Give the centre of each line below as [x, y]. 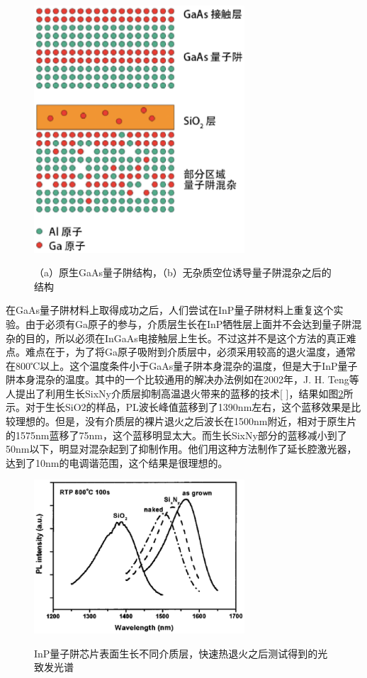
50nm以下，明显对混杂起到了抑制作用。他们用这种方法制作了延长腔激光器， [181, 449]
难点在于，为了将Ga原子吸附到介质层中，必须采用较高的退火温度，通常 [190, 352]
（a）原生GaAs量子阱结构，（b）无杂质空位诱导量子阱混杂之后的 [183, 272]
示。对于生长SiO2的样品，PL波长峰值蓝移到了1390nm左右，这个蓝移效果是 [179, 407]
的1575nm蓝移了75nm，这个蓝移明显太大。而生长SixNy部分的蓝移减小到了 [176, 435]
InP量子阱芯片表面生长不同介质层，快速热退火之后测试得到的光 [181, 653]
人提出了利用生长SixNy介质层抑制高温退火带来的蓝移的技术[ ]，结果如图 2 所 [180, 393]
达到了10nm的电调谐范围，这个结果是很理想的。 [117, 462]
